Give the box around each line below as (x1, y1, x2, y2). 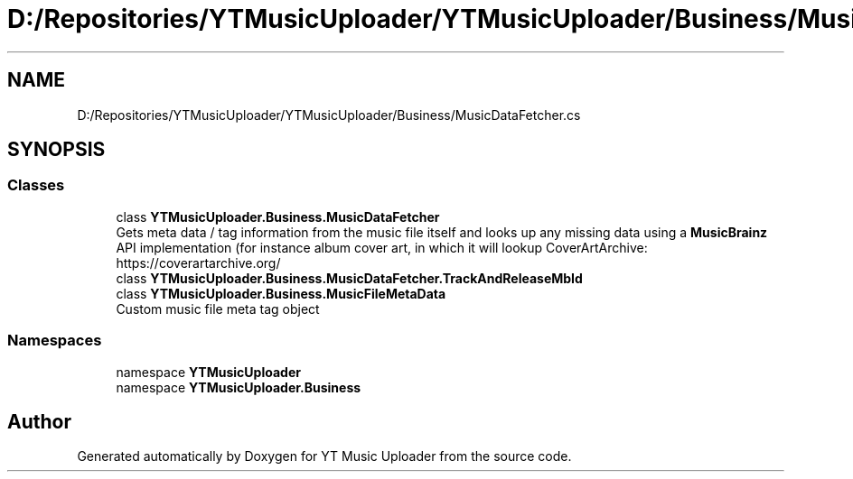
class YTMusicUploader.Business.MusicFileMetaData (116, 285, 446, 301)
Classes (7, 176, 65, 195)
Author (7, 410, 71, 433)
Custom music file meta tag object (116, 300, 320, 317)
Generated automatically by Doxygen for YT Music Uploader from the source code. (77, 448, 572, 465)
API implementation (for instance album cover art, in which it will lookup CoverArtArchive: (116, 239, 648, 255)
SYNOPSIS (7, 138, 106, 161)
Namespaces (7, 331, 102, 350)
